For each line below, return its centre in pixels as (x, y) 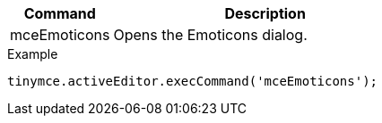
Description (265, 13)
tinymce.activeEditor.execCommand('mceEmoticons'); (193, 81)
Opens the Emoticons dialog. (210, 35)
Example (33, 54)
